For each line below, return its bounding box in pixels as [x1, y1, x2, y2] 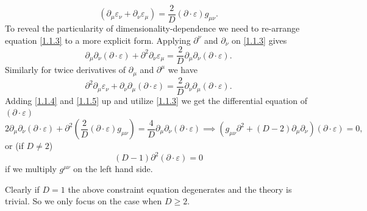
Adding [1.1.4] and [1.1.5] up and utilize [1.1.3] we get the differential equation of [5, 94, 307, 106]
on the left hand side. [73, 162, 153, 175]
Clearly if [5, 182, 40, 195]
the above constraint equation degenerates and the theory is [68, 182, 292, 195]
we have [168, 63, 198, 76]
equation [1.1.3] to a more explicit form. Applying [5, 33, 191, 46]
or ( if [5, 139, 24, 152]
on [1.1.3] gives [231, 33, 287, 46]
